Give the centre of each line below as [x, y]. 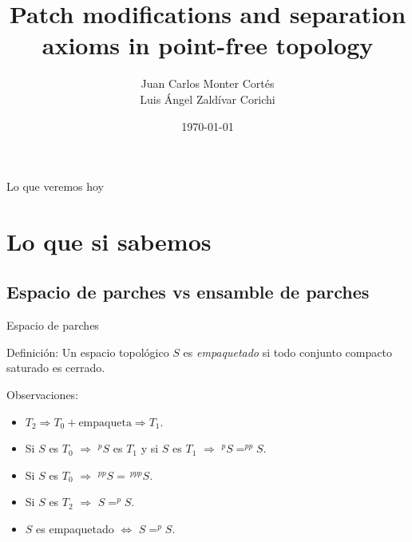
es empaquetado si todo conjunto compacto [287, 352]
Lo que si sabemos [109, 241]
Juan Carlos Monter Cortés [208, 83]
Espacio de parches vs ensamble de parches [188, 292]
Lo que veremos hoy [55, 186]
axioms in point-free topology [208, 45]
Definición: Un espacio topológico [88, 352]
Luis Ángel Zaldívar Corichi [208, 99]
